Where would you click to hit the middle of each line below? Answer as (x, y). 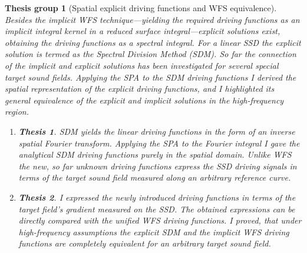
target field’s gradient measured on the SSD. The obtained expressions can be (157, 209)
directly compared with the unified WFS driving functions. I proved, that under (160, 220)
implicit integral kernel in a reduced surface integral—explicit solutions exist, (143, 31)
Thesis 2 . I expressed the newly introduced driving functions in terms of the (157, 197)
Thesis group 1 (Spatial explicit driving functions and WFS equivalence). (141, 8)
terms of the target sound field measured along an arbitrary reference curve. (155, 177)
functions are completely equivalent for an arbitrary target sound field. (145, 243)
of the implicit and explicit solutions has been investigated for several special (142, 65)
